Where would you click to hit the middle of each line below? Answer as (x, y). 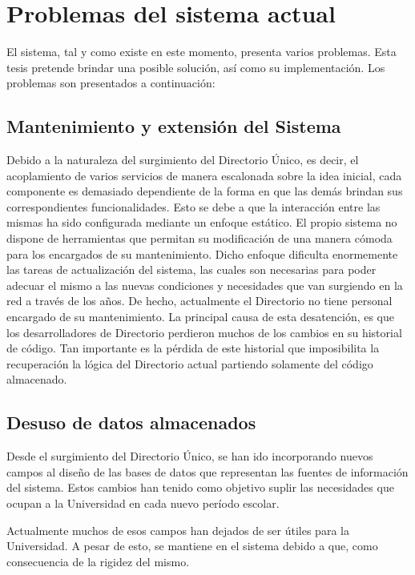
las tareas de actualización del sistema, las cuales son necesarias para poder (191, 269)
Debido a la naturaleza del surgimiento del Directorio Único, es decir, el (183, 160)
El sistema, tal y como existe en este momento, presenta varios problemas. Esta (201, 52)
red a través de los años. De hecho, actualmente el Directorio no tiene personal (199, 301)
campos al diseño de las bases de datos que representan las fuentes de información (207, 471)
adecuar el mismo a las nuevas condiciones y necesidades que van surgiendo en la (205, 285)
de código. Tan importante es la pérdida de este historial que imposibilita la (193, 348)
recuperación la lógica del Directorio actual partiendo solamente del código (190, 363)
